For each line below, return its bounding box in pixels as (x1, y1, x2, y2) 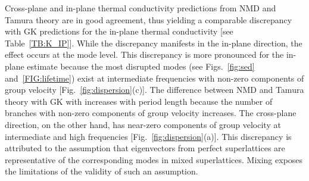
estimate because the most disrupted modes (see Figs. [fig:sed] (27, 60, 255, 72)
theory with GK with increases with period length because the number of (5, 95, 273, 107)
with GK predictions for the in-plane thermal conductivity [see (5, 25, 233, 38)
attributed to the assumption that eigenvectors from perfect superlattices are (5, 142, 285, 154)
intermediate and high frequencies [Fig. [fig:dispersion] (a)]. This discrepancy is (5, 130, 292, 142)
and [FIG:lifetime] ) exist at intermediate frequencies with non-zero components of (5, 71, 304, 84)
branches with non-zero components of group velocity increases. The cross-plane (5, 107, 296, 119)
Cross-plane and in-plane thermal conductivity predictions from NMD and (5, 2, 276, 14)
